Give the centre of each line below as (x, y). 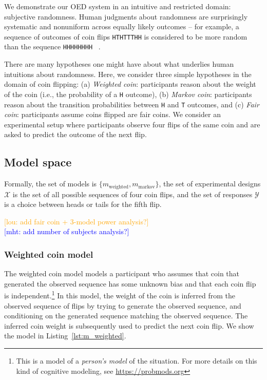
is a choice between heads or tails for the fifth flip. (83, 204)
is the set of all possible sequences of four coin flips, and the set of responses (132, 194)
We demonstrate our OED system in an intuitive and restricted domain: (118, 6)
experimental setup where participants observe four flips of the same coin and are (132, 124)
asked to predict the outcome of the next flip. (75, 134)
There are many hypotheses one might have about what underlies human (119, 64)
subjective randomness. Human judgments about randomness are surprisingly (126, 16)
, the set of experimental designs (210, 184)
